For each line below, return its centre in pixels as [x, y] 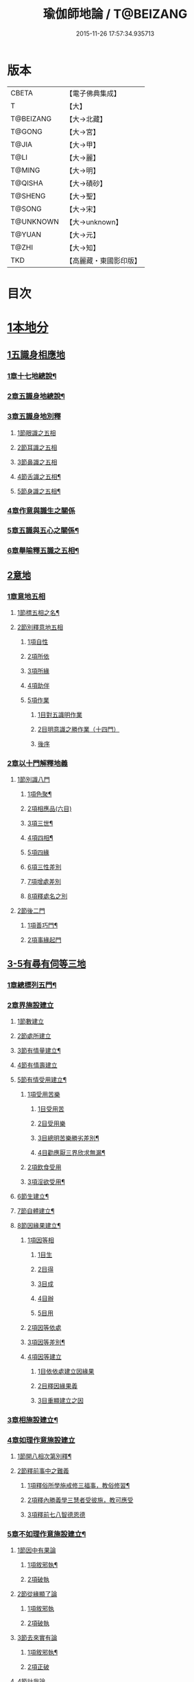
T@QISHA [27, 183]
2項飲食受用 [44, 1167]
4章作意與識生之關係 [41, 511]
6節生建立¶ [33, 1196]
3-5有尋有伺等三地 [47, 964]
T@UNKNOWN [35, 222]
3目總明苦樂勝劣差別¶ [68, 1138]
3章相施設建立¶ [33, 1420]
